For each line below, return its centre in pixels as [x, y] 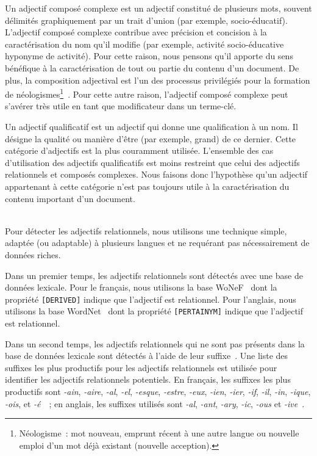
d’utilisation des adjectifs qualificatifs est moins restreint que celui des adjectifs [152, 162]
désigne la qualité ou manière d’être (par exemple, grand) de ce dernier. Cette [151, 138]
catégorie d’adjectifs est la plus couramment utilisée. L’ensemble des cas [139, 150]
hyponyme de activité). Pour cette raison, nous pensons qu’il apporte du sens [149, 56]
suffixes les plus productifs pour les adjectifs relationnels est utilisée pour [141, 367]
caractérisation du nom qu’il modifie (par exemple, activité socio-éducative [144, 44]
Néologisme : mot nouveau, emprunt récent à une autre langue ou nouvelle [159, 433]
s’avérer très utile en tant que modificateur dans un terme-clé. [121, 106]
